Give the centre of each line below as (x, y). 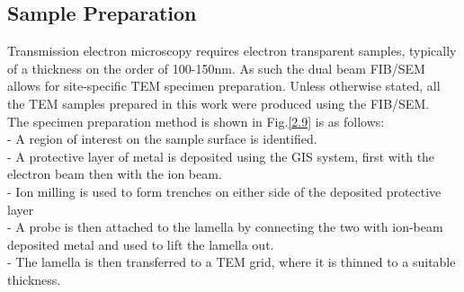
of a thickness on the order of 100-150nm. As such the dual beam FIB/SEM (216, 68)
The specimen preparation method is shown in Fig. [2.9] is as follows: (196, 121)
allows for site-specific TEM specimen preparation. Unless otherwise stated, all (224, 86)
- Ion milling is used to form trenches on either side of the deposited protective (224, 191)
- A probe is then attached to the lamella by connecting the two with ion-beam (225, 227)
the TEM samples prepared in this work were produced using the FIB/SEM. (219, 103)
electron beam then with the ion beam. (115, 174)
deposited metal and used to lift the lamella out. (141, 244)
